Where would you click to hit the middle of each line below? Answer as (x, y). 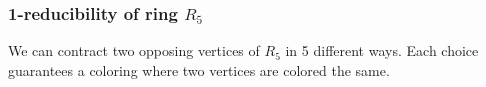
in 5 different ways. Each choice (382, 50)
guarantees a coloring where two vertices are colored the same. (199, 69)
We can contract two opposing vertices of (134, 50)
